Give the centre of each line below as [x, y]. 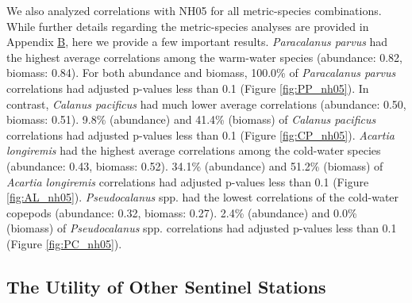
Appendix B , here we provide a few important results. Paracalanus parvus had [197, 42]
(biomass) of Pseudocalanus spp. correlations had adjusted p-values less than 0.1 [202, 228]
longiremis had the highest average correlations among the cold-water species [194, 150]
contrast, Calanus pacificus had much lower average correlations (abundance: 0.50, [206, 104]
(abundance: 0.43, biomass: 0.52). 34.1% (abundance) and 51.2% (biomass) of [195, 165]
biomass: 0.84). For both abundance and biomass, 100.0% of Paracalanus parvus [201, 73]
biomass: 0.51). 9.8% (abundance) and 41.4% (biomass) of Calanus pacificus [191, 119]
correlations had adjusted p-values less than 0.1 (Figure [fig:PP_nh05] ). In [188, 88]
